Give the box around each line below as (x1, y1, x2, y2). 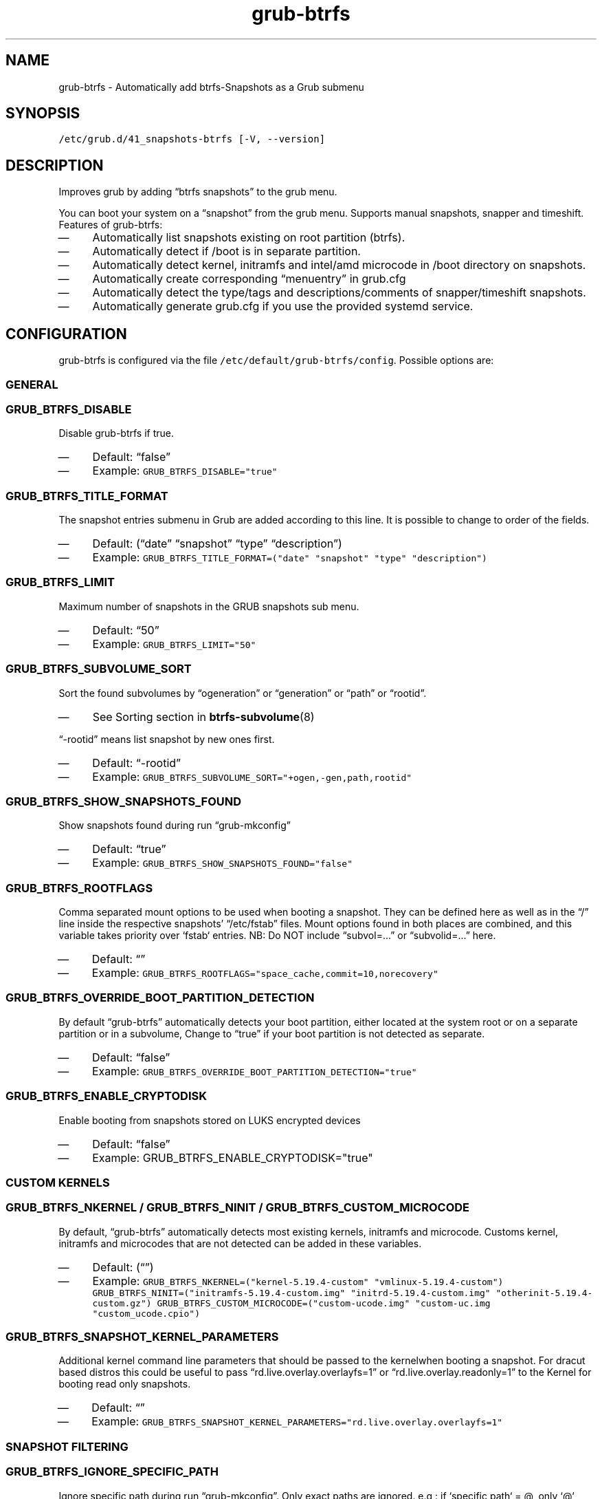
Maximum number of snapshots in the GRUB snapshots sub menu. (58, 600, 359, 612)
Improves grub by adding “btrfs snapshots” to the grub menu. (58, 186, 337, 198)
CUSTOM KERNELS (5, 1175, 110, 1189)
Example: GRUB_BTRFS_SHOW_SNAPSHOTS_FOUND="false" (92, 856, 353, 870)
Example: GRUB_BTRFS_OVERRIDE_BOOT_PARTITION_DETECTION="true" (91, 1064, 417, 1078)
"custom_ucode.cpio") (92, 1308, 201, 1319)
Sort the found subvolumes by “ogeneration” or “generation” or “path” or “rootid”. (58, 687, 427, 699)
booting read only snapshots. (58, 1378, 191, 1390)
